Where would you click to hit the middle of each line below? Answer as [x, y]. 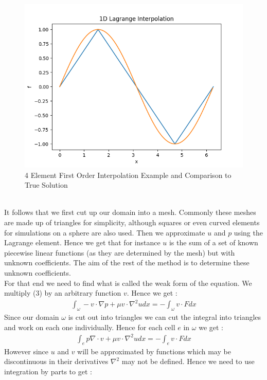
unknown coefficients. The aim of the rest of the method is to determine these [127, 263]
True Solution [46, 185]
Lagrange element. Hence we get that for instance [82, 242]
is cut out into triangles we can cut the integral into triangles [165, 317]
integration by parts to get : [48, 371]
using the [248, 232]
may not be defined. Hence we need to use [188, 361]
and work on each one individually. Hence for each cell [90, 327]
